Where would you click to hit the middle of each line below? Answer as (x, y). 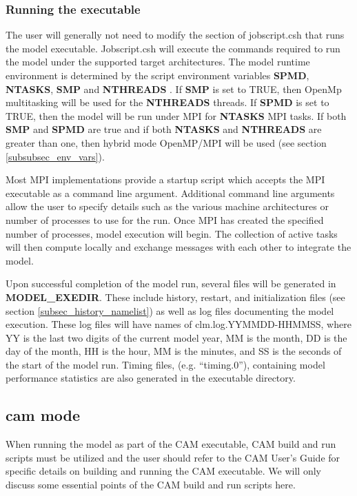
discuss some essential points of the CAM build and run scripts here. (151, 485)
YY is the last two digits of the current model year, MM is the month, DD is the (176, 337)
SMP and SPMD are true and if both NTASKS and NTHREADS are (164, 129)
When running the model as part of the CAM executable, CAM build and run (171, 444)
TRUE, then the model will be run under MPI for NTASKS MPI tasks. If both (176, 115)
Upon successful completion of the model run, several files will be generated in (171, 283)
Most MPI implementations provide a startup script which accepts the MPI (165, 179)
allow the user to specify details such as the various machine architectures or (167, 206)
